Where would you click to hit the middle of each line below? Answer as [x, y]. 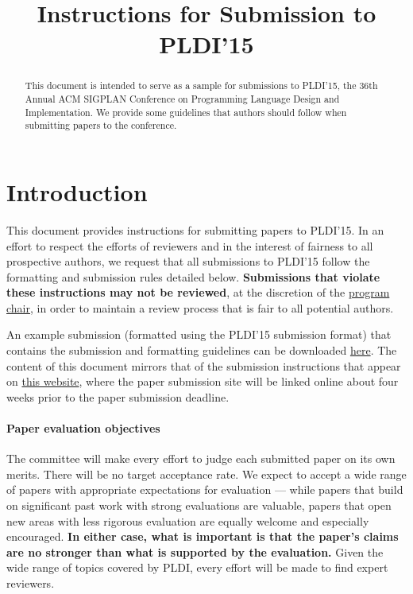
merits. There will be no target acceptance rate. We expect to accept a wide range [206, 474]
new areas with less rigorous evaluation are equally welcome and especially [188, 520]
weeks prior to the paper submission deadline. [118, 396]
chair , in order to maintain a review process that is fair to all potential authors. [200, 307]
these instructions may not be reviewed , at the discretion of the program [198, 292]
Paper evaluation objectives [83, 428]
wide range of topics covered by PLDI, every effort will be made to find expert [197, 567]
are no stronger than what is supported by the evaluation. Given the [195, 551]
